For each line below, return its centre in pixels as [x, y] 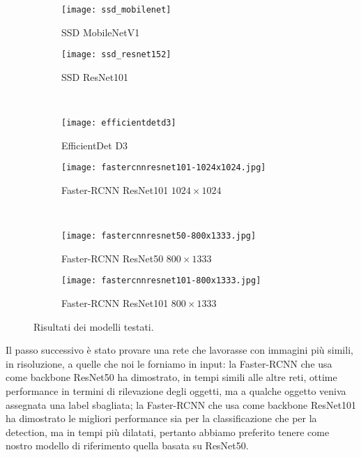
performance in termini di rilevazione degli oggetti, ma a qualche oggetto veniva [176, 391]
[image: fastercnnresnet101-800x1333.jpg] [161, 281]
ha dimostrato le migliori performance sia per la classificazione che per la [161, 418]
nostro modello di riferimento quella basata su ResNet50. [127, 445]
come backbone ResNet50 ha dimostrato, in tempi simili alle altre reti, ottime [171, 377]
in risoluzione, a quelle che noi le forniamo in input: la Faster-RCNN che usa [169, 363]
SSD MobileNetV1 [101, 32]
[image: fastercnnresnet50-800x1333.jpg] [159, 236]
